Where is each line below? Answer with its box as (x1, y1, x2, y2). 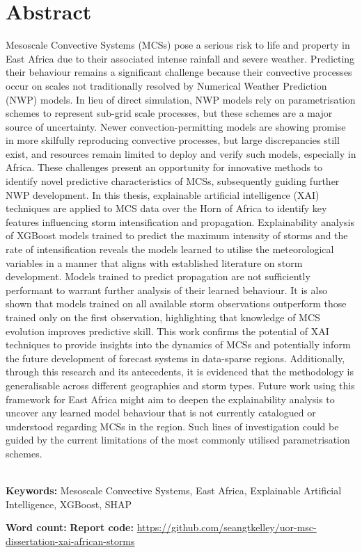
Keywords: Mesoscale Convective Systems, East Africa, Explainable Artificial (6, 483, 342, 498)
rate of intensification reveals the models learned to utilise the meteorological (6, 242, 334, 257)
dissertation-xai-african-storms (6, 533, 135, 548)
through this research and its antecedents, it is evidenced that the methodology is (6, 364, 354, 379)
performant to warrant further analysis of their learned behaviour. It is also (6, 282, 327, 297)
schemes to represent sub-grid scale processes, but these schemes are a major (6, 106, 333, 120)
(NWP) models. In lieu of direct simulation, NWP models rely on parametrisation (6, 92, 356, 106)
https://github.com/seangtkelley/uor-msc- (136, 520, 317, 535)
